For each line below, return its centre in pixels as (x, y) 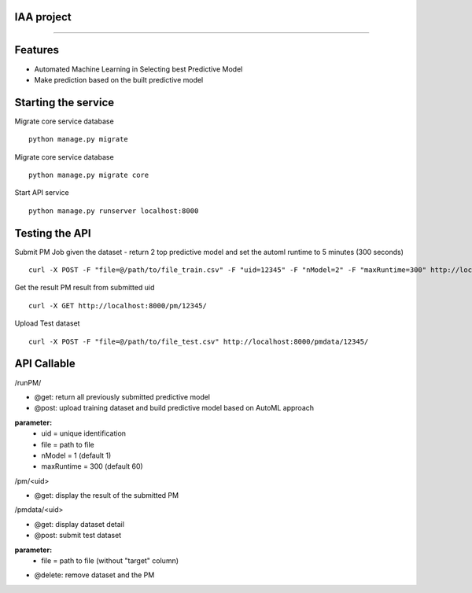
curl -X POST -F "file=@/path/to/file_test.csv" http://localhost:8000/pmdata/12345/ (199, 341)
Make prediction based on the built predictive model (119, 79)
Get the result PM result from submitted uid (85, 288)
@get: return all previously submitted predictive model (122, 396)
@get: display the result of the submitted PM (107, 495)
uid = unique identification (83, 433)
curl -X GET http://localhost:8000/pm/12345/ (118, 306)
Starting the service (64, 102)
